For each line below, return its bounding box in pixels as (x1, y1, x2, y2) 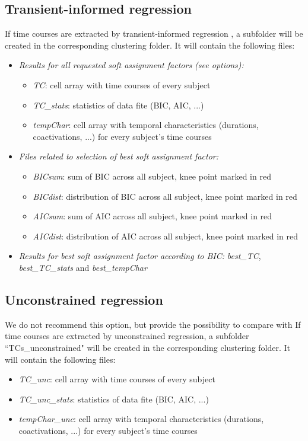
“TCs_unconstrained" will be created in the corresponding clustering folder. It (5, 341, 291, 353)
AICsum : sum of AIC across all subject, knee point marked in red (33, 210, 272, 222)
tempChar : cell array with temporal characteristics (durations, (33, 119, 259, 131)
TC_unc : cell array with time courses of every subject (18, 373, 215, 385)
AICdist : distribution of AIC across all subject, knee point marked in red (33, 229, 298, 242)
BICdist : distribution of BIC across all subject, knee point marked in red (33, 190, 297, 202)
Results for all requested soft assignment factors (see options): (18, 59, 244, 71)
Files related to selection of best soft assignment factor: (18, 150, 219, 162)
